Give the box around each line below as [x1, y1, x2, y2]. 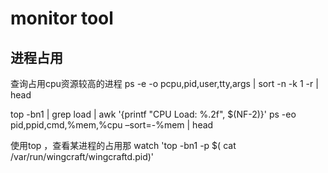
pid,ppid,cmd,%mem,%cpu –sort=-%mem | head [10, 119, 214, 131]
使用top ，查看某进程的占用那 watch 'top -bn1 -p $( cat [10, 140, 237, 151]
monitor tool [10, 7, 114, 30]
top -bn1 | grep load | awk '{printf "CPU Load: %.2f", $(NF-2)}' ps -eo [10, 108, 297, 120]
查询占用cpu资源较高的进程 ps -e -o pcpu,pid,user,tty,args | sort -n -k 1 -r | [10, 78, 319, 89]
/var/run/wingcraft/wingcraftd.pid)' [10, 151, 155, 162]
